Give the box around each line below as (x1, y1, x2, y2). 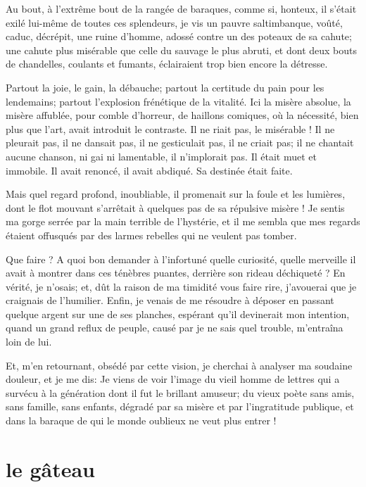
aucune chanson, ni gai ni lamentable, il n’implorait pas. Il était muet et (6, 148, 317, 163)
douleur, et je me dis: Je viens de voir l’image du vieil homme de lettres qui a (6, 372, 340, 386)
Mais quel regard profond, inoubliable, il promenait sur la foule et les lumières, (6, 186, 346, 201)
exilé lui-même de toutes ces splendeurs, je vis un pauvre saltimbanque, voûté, (6, 15, 343, 30)
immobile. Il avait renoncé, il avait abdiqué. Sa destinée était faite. (6, 163, 293, 177)
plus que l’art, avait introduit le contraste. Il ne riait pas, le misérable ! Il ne (6, 121, 335, 136)
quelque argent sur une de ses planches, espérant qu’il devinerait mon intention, (6, 306, 350, 321)
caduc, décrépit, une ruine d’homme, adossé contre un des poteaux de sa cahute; (6, 29, 352, 44)
